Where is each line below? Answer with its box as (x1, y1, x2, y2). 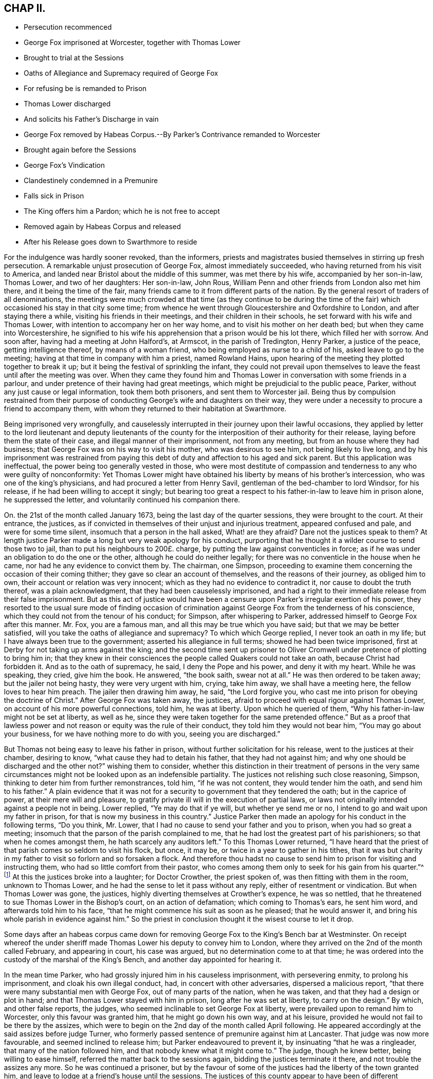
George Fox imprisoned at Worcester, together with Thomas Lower (24, 38, 241, 47)
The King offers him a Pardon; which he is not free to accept (24, 207, 220, 216)
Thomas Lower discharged (24, 99, 111, 108)
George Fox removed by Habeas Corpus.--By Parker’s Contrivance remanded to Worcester (24, 130, 320, 139)
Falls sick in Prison (24, 192, 84, 200)
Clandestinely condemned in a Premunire (24, 176, 158, 185)
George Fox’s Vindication (24, 161, 105, 170)
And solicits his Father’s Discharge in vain (24, 115, 159, 124)
